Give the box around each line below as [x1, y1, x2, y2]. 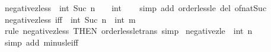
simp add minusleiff [4, 36, 78, 48]
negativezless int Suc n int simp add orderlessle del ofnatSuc [4, 2, 267, 13]
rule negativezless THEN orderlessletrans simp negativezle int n [4, 25, 253, 37]
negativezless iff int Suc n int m [4, 13, 136, 25]
